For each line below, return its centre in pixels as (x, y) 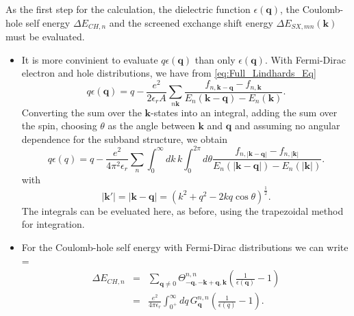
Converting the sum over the (81, 112)
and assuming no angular (287, 126)
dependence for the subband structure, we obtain (124, 139)
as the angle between (151, 126)
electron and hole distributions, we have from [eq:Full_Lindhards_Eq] (169, 73)
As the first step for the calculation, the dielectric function (128, 9)
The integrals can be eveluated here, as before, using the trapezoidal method (182, 210)
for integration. (53, 224)
